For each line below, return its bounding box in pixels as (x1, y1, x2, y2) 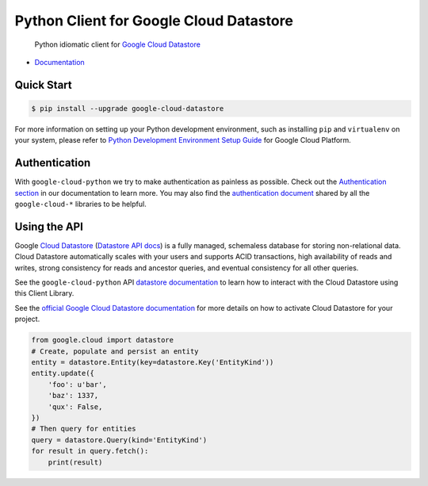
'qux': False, (48, 402, 103, 411)
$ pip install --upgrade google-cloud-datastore (31, 104, 224, 113)
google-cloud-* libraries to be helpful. (14, 199, 147, 209)
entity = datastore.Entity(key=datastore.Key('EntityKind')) (31, 358, 274, 367)
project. (14, 314, 40, 324)
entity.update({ (31, 369, 95, 378)
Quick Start (14, 78, 72, 91)
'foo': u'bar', (48, 380, 107, 388)
